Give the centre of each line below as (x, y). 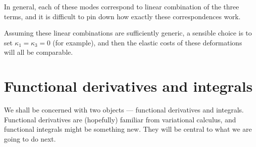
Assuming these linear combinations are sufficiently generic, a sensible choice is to (128, 33)
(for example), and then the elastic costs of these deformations (147, 42)
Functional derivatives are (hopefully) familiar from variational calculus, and (120, 119)
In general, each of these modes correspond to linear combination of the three (122, 6)
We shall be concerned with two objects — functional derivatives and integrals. (124, 110)
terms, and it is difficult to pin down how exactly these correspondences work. (122, 16)
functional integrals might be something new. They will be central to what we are (128, 129)
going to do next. (30, 138)
